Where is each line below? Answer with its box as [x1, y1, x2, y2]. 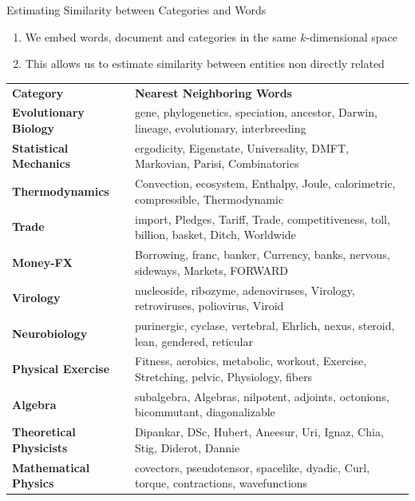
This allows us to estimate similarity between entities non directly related [25, 55, 385, 72]
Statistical [12, 139, 69, 156]
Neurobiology [12, 324, 88, 341]
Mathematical [12, 459, 90, 475]
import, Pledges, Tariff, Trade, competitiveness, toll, [135, 210, 390, 227]
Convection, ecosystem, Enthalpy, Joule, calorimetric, [135, 175, 396, 192]
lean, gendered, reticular [135, 332, 253, 349]
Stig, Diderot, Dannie [135, 439, 240, 455]
